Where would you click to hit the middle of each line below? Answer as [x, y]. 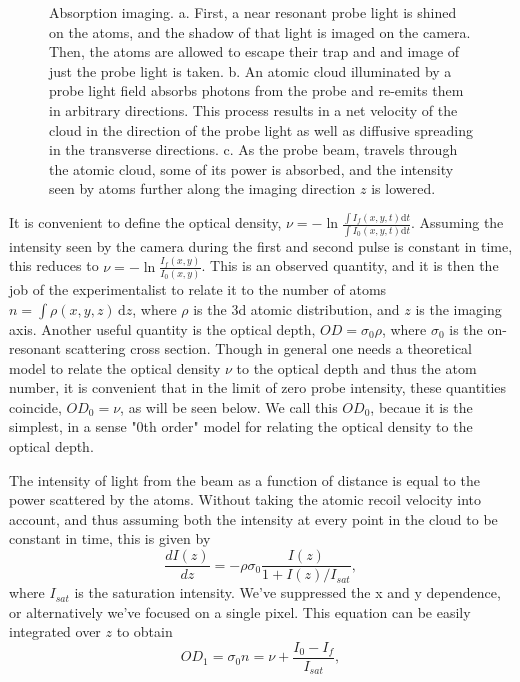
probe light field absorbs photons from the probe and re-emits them [256, 90]
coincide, [35, 406]
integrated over [55, 631]
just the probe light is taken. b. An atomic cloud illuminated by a [250, 70]
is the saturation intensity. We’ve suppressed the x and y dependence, [287, 592]
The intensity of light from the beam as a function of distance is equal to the [244, 479]
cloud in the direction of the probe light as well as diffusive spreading [261, 129]
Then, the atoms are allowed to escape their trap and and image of [254, 51]
